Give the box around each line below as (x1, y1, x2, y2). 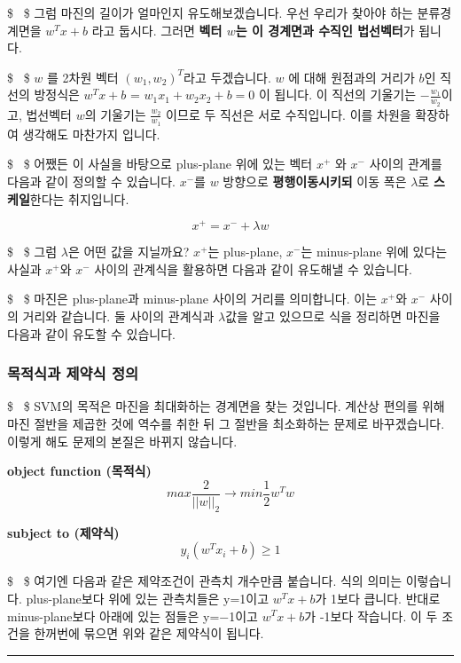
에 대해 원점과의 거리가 (288, 67, 415, 86)
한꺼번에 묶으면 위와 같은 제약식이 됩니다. (34, 624, 264, 643)
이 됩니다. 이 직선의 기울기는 (258, 85, 417, 104)
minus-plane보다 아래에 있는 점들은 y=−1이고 (7, 606, 258, 625)
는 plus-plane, (207, 242, 283, 261)
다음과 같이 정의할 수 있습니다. (7, 172, 176, 191)
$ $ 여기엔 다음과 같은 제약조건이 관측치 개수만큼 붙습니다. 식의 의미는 (7, 572, 402, 590)
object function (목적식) (7, 462, 152, 480)
